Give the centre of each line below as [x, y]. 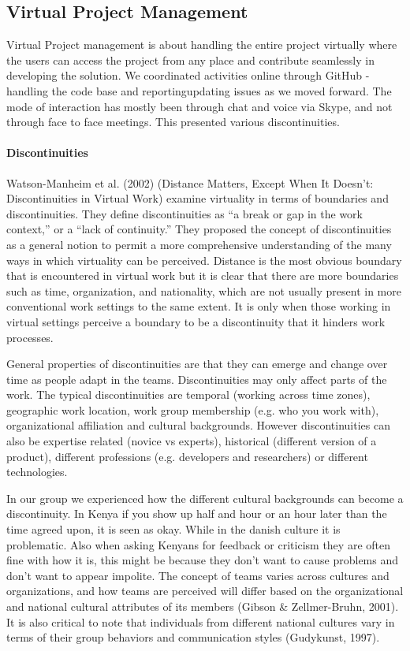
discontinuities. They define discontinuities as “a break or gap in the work [185, 213]
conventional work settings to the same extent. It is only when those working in [199, 306]
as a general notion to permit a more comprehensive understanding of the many [199, 244]
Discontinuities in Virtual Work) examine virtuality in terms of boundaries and [198, 198]
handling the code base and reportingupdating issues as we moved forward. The [199, 90]
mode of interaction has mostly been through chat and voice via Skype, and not [199, 106]
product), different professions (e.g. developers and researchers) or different [187, 456]
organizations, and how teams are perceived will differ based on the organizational [205, 591]
